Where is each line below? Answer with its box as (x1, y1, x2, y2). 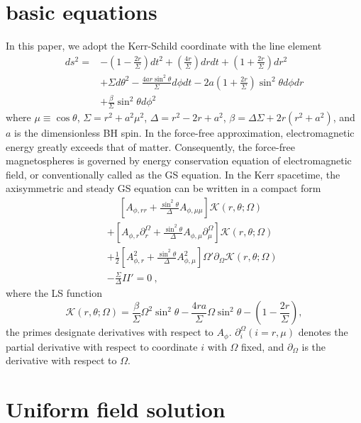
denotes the (298, 325, 348, 339)
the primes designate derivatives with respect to (6, 325, 213, 339)
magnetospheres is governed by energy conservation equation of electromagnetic (6, 153, 352, 168)
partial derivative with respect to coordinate (6, 339, 198, 354)
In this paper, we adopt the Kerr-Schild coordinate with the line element (6, 38, 322, 53)
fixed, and (241, 339, 284, 354)
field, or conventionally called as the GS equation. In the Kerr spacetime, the (6, 167, 340, 181)
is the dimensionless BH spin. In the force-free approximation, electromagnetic (14, 125, 355, 140)
